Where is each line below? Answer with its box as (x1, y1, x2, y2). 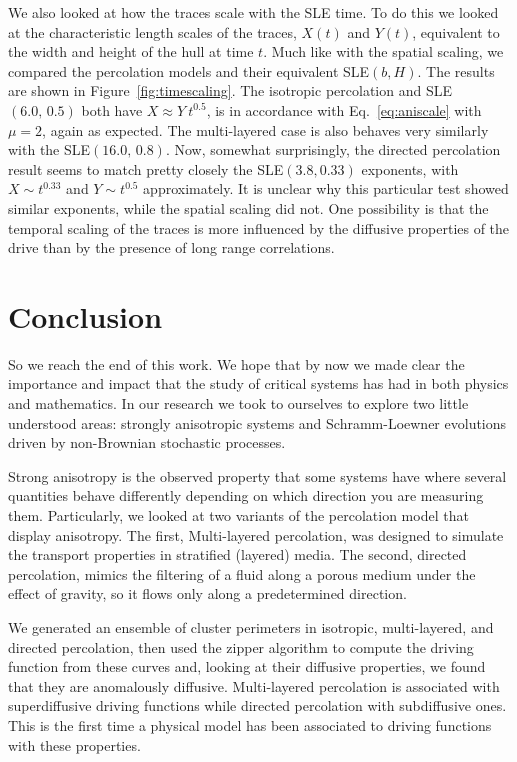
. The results (417, 60, 495, 81)
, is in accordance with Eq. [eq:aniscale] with (206, 99, 482, 120)
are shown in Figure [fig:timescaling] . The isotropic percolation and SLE (8, 80, 452, 101)
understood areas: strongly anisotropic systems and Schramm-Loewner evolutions (8, 412, 507, 433)
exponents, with (361, 158, 459, 179)
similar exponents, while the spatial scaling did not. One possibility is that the (8, 197, 489, 218)
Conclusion (8, 295, 163, 336)
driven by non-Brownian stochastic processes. (8, 432, 286, 453)
